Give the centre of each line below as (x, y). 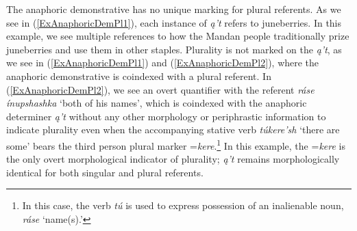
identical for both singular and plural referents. (105, 172)
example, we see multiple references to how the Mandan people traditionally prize (178, 36)
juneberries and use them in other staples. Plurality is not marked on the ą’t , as (174, 49)
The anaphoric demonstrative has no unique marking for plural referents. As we (174, 9)
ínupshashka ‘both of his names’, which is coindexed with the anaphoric (157, 103)
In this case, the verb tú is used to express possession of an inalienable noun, (183, 205)
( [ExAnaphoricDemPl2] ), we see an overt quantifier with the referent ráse (160, 89)
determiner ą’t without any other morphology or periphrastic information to (166, 116)
